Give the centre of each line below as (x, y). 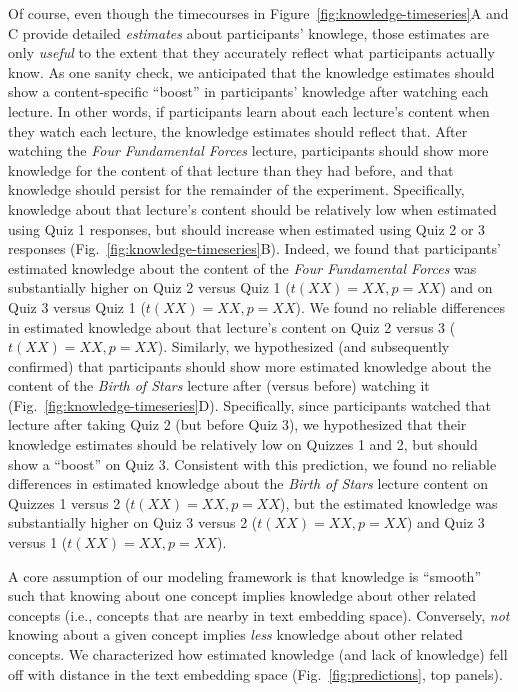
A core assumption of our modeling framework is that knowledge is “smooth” (245, 575)
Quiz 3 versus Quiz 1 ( (77, 306)
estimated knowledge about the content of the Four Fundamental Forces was (242, 267)
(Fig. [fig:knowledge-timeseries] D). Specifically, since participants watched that (250, 404)
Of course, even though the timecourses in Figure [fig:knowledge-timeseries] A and (258, 13)
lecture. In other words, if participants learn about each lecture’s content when (249, 110)
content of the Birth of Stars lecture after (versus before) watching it (219, 385)
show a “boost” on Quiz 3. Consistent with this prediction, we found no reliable (252, 463)
